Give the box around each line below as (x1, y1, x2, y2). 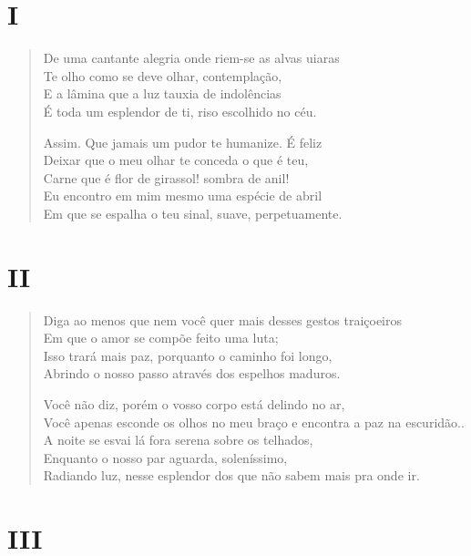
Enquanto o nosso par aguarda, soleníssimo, (43, 448, 288, 467)
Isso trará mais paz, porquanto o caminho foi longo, (43, 345, 333, 365)
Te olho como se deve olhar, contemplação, (43, 66, 282, 85)
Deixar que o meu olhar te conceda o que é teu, (43, 150, 309, 170)
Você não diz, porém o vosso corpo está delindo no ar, (43, 394, 345, 413)
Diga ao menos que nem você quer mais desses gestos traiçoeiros (43, 310, 403, 329)
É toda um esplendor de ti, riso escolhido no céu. (43, 101, 317, 120)
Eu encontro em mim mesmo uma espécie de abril (43, 186, 323, 205)
